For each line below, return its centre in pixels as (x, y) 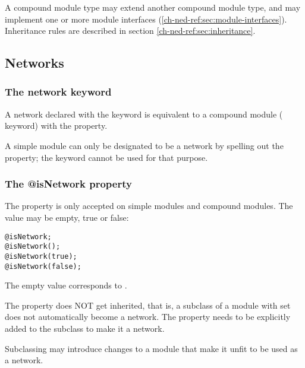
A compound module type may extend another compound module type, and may (153, 7)
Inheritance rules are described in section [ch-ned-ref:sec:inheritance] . (130, 31)
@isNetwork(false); (43, 266)
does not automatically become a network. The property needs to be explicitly (148, 317)
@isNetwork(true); (41, 256)
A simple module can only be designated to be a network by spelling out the (144, 145)
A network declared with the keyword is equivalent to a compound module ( (144, 114)
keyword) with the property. (56, 126)
